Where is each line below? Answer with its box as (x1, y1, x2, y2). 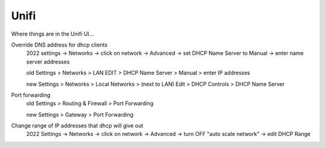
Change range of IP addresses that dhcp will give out (11, 122, 144, 129)
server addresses (26, 58, 70, 65)
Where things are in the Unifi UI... (11, 30, 94, 37)
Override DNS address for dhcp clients (11, 41, 108, 48)
